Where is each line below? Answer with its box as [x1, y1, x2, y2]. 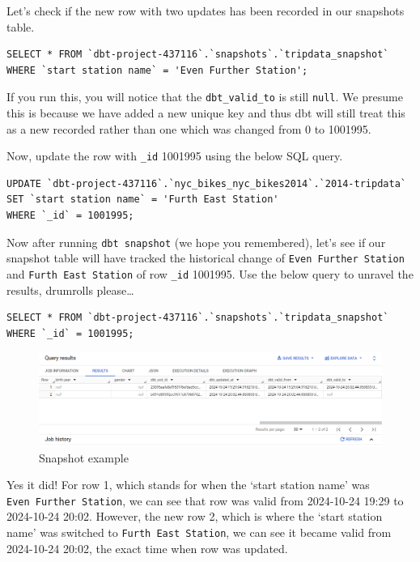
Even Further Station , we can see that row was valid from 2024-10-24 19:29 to [6, 492, 404, 509]
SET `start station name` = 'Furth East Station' [6, 194, 279, 206]
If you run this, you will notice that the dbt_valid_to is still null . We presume [6, 88, 403, 105]
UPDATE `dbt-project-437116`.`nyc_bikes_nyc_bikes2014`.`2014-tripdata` [6, 177, 406, 189]
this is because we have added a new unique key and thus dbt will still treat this [6, 104, 405, 121]
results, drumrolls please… [6, 281, 134, 298]
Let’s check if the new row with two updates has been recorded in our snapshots [6, 2, 405, 19]
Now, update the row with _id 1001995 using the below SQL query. [6, 147, 343, 164]
